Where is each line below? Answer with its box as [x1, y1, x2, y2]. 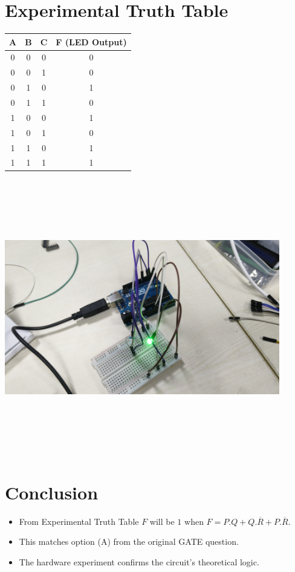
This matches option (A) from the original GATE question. [19, 535, 239, 548]
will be [149, 515, 175, 527]
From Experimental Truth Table [19, 515, 139, 527]
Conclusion [5, 479, 99, 504]
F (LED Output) [56, 35, 127, 48]
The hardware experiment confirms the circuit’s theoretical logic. [19, 555, 259, 568]
